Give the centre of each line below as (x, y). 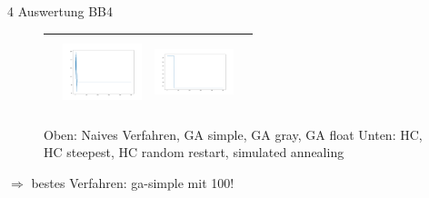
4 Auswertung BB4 (60, 11)
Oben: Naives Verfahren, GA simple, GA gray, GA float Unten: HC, (233, 134)
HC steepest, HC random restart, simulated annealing (194, 152)
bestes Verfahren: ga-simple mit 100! (133, 182)
